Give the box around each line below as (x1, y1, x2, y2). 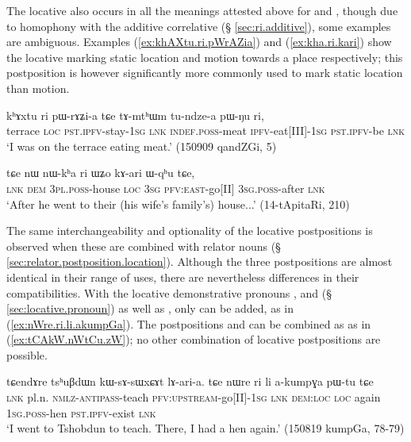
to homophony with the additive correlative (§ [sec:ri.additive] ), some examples (6, 17, 391, 34)
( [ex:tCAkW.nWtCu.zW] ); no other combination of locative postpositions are (6, 331, 381, 348)
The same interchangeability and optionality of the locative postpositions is (6, 222, 373, 239)
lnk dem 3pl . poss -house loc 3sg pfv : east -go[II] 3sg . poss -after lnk (6, 179, 325, 196)
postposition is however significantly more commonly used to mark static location (6, 64, 403, 81)
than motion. (6, 79, 70, 96)
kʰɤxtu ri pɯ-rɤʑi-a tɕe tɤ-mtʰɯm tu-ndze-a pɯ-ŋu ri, (6, 106, 264, 123)
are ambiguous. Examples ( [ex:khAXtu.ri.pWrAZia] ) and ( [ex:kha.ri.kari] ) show (6, 33, 392, 50)
